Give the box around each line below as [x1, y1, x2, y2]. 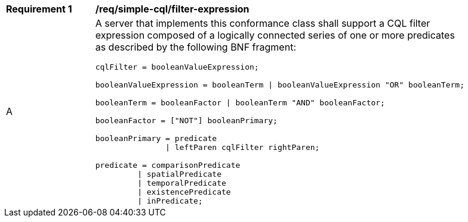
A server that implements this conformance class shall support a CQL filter [95, 17, 430, 29]
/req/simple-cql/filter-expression [95, 3, 250, 15]
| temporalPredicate [137, 179, 226, 187]
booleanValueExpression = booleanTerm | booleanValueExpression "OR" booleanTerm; [95, 80, 464, 89]
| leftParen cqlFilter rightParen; [165, 143, 320, 152]
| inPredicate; [137, 196, 203, 205]
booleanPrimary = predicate [95, 134, 217, 143]
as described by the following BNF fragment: [95, 41, 296, 53]
